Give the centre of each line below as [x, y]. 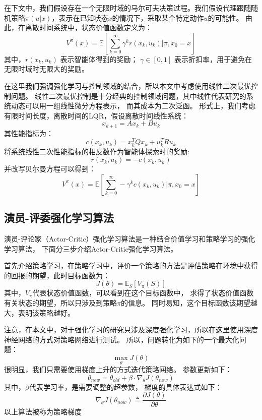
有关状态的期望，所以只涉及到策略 [60, 302]
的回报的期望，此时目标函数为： [57, 275]
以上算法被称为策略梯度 [43, 412]
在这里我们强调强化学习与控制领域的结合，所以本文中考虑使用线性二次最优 [127, 85]
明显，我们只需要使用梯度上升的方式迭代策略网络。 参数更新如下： [121, 369]
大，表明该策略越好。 [39, 312]
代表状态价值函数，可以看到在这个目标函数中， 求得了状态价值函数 [143, 293]
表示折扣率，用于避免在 [213, 59]
